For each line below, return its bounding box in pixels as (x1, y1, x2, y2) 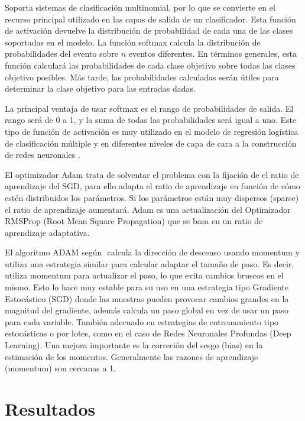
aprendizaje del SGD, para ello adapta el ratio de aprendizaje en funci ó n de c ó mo (5, 180, 300, 192)
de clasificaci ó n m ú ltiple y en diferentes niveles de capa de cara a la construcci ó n (5, 137, 297, 149)
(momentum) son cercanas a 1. (5, 362, 116, 374)
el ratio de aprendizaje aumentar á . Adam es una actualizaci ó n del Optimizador (5, 203, 291, 215)
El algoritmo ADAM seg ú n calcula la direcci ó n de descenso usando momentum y (5, 246, 300, 258)
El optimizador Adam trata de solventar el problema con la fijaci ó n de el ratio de (5, 168, 299, 180)
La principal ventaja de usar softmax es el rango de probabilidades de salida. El (5, 102, 294, 114)
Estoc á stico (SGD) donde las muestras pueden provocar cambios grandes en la (5, 292, 289, 305)
